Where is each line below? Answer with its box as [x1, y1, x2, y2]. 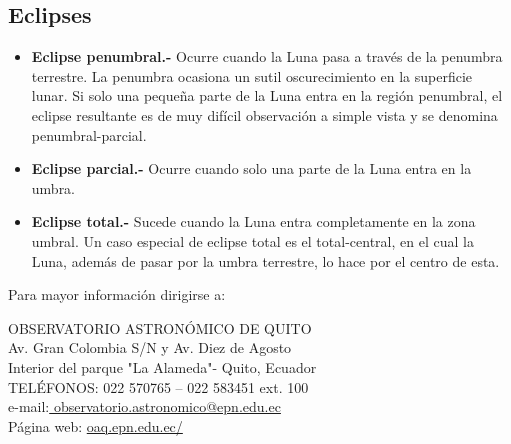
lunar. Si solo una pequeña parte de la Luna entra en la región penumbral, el [31, 85, 503, 106]
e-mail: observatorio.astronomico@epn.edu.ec [8, 396, 281, 417]
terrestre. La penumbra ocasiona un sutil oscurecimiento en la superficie [31, 65, 473, 86]
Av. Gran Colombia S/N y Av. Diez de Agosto [8, 337, 292, 358]
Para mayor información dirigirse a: [8, 284, 226, 305]
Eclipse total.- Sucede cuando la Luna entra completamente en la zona [31, 211, 476, 232]
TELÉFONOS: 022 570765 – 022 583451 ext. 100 [8, 376, 309, 397]
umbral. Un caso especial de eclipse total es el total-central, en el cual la [31, 230, 474, 251]
